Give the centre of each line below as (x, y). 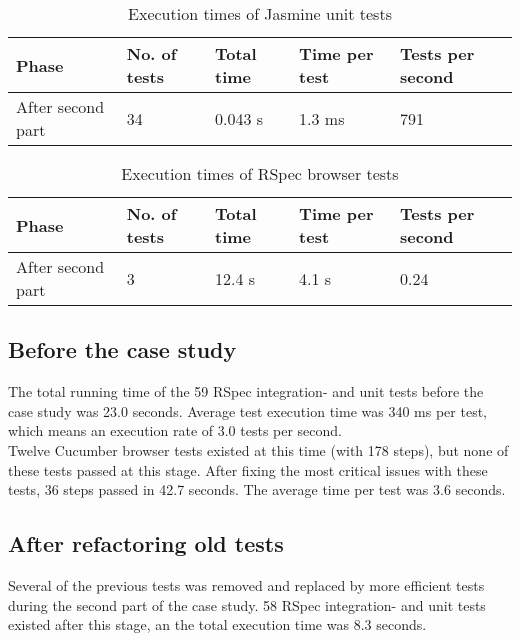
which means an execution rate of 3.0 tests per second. (175, 430)
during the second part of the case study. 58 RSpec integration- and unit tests (247, 604)
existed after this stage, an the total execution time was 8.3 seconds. (217, 624)
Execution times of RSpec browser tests (260, 173)
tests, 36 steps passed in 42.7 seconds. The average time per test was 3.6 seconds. (257, 489)
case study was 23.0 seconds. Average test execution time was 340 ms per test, (247, 410)
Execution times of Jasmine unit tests (260, 13)
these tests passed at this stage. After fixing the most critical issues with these (248, 469)
